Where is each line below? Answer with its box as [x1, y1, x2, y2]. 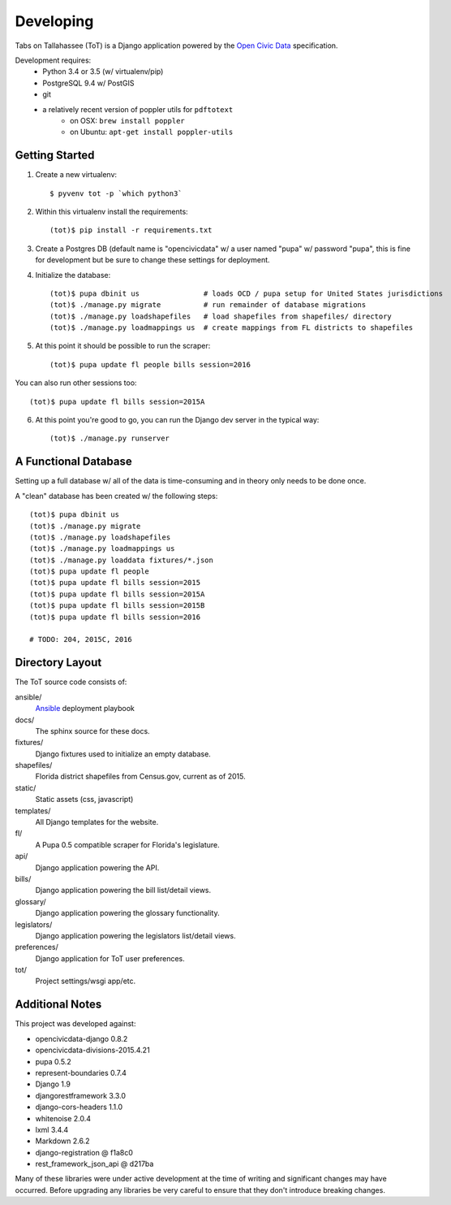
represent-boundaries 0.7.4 [35, 1068, 127, 1077]
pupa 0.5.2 [35, 1056, 72, 1066]
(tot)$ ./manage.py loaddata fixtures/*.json [29, 555, 214, 565]
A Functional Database [15, 455, 133, 469]
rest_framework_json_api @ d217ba [35, 1159, 154, 1169]
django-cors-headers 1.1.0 [35, 1102, 123, 1112]
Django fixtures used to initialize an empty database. [35, 748, 211, 759]
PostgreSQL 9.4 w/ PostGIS [42, 78, 135, 88]
